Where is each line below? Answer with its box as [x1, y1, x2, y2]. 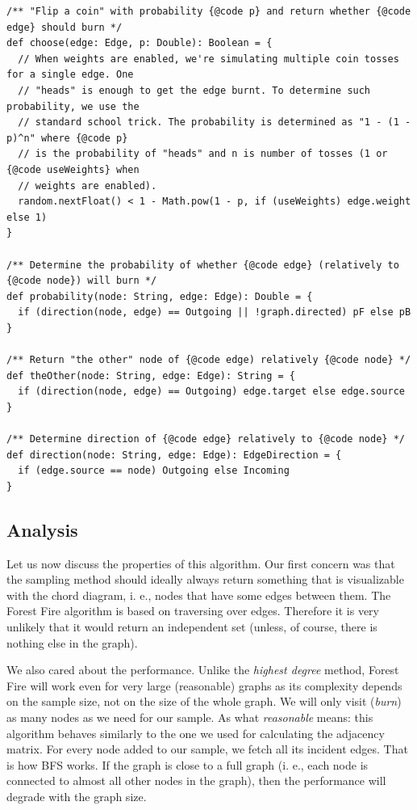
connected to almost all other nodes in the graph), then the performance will [6, 772, 386, 789]
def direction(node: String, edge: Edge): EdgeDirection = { [6, 449, 342, 461]
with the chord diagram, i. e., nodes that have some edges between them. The [6, 586, 391, 603]
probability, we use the [6, 100, 140, 112]
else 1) [6, 211, 48, 223]
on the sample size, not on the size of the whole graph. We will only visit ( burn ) [6, 693, 402, 710]
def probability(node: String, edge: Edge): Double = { [6, 290, 313, 302]
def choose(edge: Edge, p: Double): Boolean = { [6, 37, 273, 49]
